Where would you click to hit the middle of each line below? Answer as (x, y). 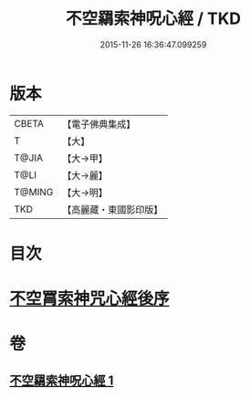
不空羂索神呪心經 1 (62, 380)
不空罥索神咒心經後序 (90, 299)
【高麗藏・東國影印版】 (113, 209)
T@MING (34, 192)
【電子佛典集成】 (99, 124)
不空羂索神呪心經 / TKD (153, 19)
